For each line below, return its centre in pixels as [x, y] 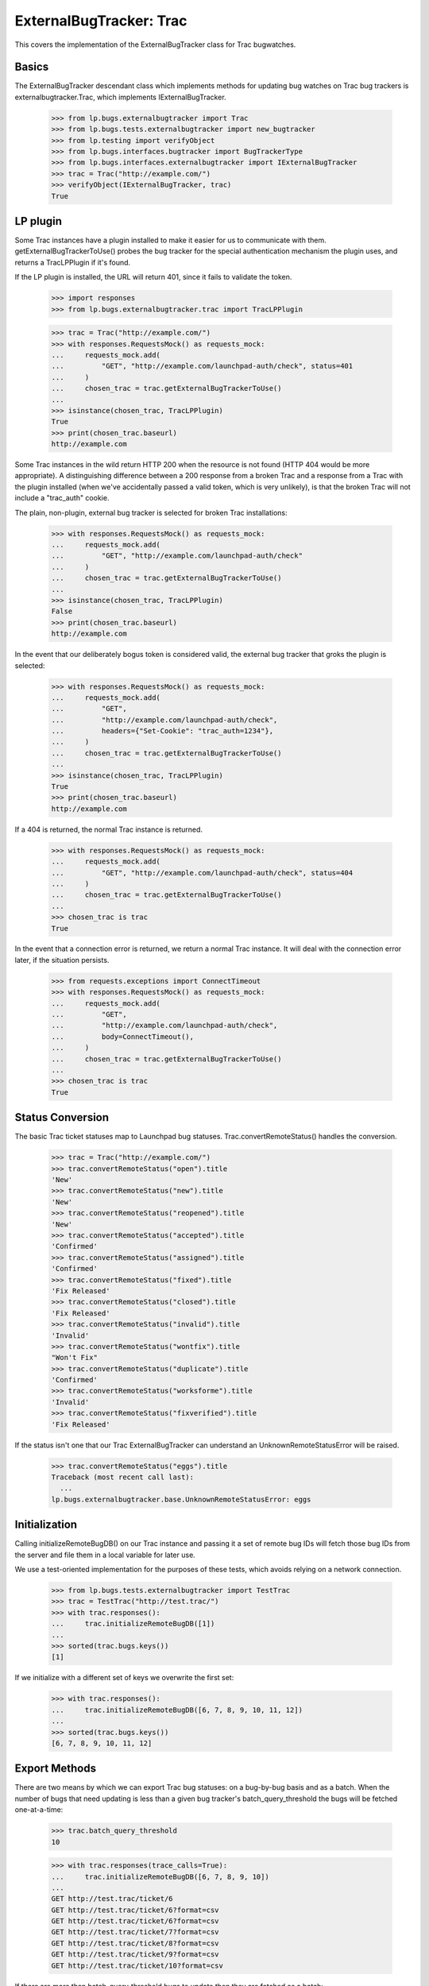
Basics [32, 67]
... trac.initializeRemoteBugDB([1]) [133, 1624]
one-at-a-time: [39, 1810]
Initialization [46, 1525]
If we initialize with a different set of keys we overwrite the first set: [124, 1678]
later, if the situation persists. [62, 960]
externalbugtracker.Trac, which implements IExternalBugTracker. [120, 97]
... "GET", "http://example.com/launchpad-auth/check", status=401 [202, 366]
